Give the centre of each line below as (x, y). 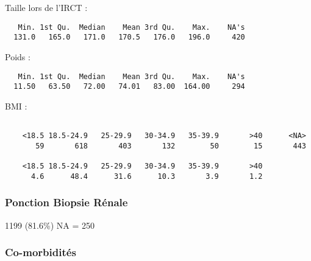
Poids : (18, 56)
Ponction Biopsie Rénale (66, 202)
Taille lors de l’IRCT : (46, 7)
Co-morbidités (41, 252)
